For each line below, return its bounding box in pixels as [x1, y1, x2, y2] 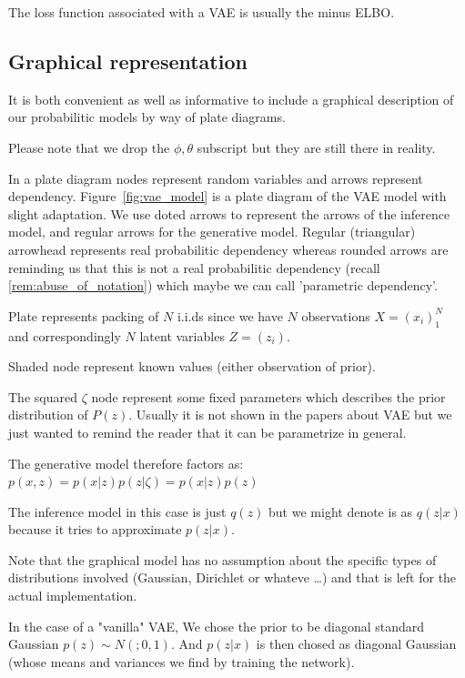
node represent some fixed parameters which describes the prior [91, 387, 446, 406]
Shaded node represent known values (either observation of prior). [8, 357, 376, 376]
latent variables [139, 326, 225, 345]
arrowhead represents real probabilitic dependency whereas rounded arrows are [8, 239, 449, 258]
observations [301, 306, 370, 325]
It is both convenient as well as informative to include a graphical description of [8, 89, 454, 108]
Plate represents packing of [8, 306, 159, 325]
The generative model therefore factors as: [8, 453, 244, 472]
